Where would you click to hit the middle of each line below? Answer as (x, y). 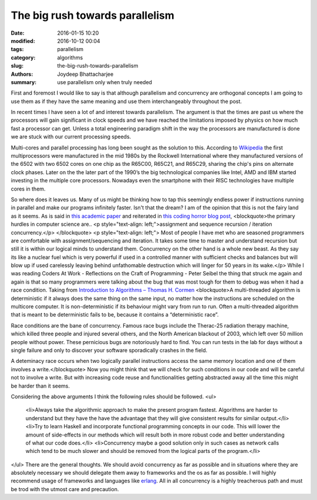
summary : (24, 82)
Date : (18, 33)
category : (23, 57)
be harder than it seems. (41, 386)
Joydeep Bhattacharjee (85, 74)
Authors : (22, 74)
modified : (23, 41)
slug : (17, 66)
